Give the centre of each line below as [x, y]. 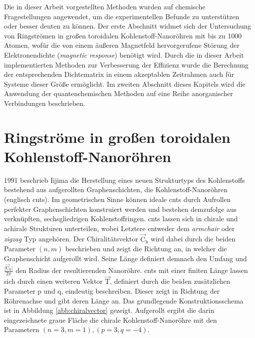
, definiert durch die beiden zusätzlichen [170, 281]
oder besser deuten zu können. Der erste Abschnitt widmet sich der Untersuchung [127, 26]
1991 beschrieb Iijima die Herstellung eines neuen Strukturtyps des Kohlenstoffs [125, 180]
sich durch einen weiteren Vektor [54, 281]
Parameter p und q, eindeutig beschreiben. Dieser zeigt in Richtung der [112, 290]
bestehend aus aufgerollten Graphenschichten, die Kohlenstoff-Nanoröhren [116, 189]
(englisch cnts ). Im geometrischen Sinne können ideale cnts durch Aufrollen [117, 199]
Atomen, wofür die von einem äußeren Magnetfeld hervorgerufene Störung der [122, 45]
